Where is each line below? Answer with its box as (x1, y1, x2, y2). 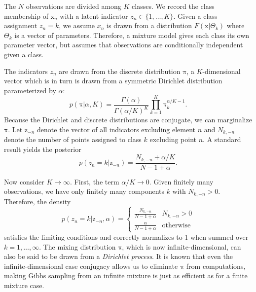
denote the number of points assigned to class (4, 134, 142, 145)
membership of (4, 10, 48, 21)
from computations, (186, 260, 246, 271)
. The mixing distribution (39, 241, 116, 252)
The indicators (4, 66, 48, 76)
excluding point (149, 134, 197, 145)
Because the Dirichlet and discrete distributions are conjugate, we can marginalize (4, 114, 252, 125)
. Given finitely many (149, 176, 214, 186)
